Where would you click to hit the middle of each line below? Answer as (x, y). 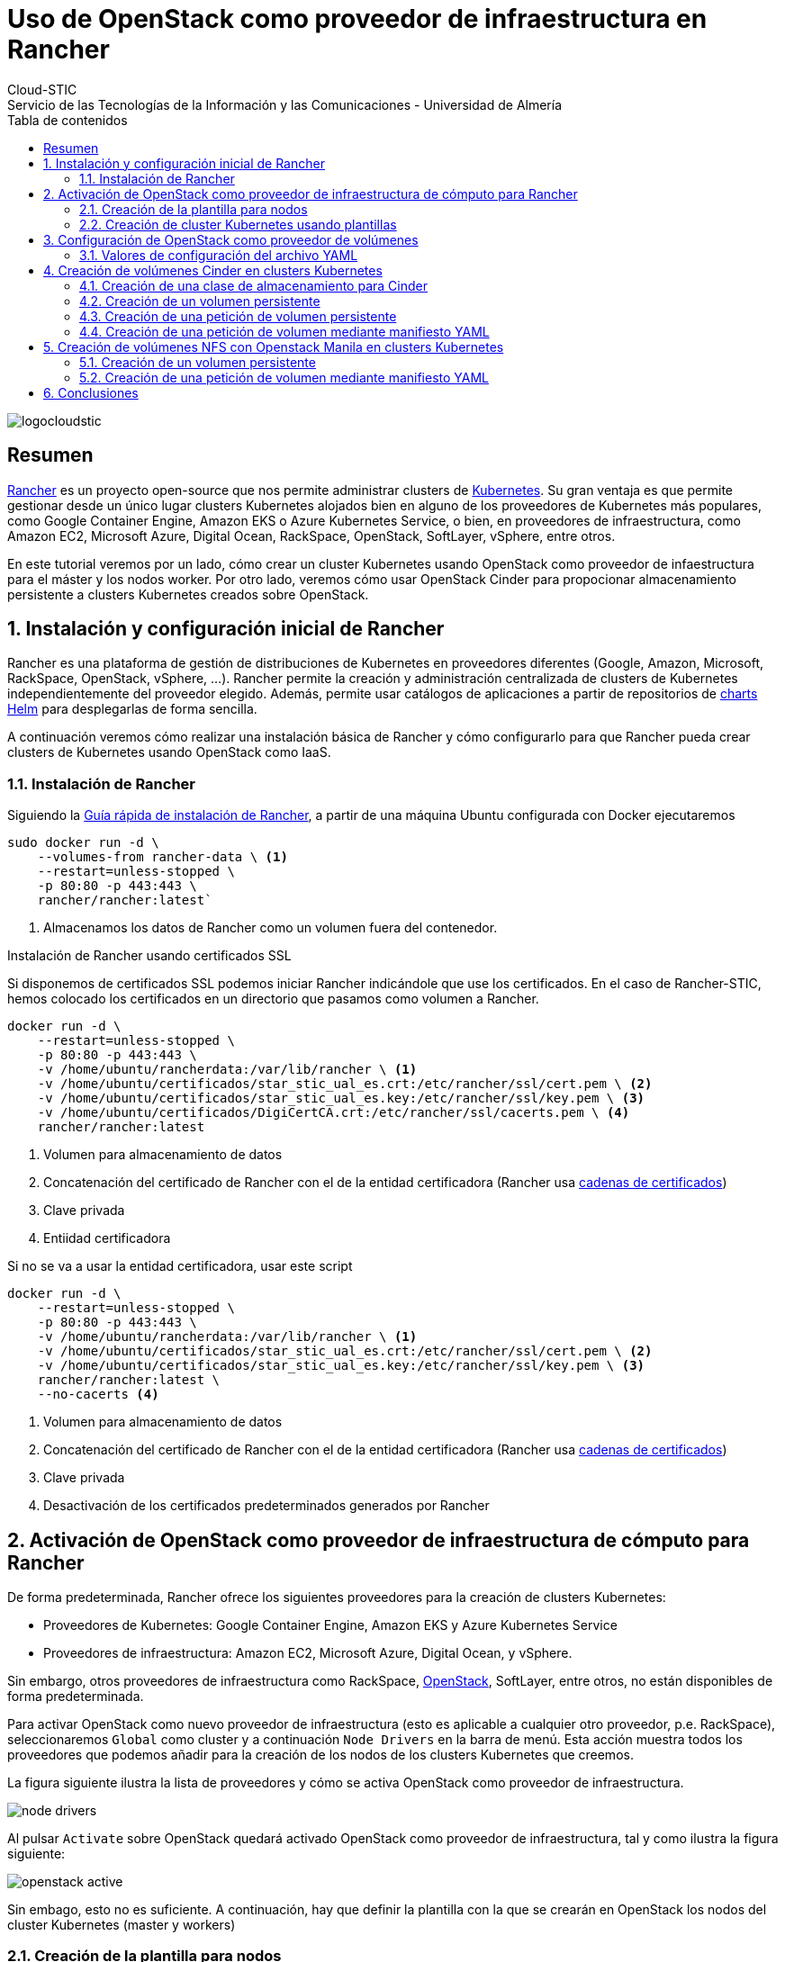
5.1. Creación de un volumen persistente (198, 362)
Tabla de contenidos (68, 120)
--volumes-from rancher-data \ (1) (162, 857)
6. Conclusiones (91, 392)
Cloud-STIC (42, 89)
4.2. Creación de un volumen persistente (200, 301)
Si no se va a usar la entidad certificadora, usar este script (180, 1266)
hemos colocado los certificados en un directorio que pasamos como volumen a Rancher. (273, 999)
